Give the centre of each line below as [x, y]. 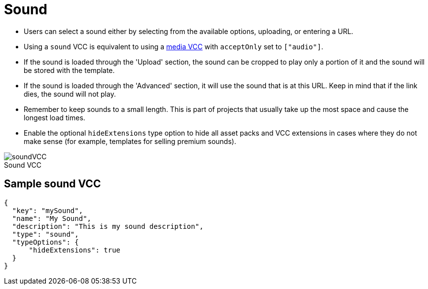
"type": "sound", [45, 234]
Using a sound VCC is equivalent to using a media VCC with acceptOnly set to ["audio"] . [174, 46]
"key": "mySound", [48, 210]
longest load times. [54, 117]
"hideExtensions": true [75, 250]
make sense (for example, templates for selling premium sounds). [130, 141]
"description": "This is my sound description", [108, 226]
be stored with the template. [69, 70]
